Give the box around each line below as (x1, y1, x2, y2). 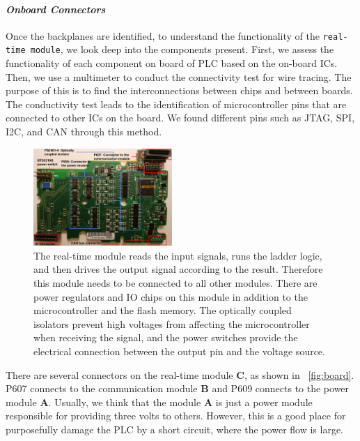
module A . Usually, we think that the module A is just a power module (6, 394, 313, 409)
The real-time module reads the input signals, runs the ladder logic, (33, 248, 322, 262)
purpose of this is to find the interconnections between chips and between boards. (6, 83, 353, 98)
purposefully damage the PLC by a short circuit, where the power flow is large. (6, 421, 344, 436)
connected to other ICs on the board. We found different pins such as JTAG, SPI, (6, 110, 355, 125)
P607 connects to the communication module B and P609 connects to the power (6, 381, 350, 396)
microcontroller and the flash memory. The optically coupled (33, 303, 292, 317)
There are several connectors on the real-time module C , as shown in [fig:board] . (6, 367, 354, 382)
